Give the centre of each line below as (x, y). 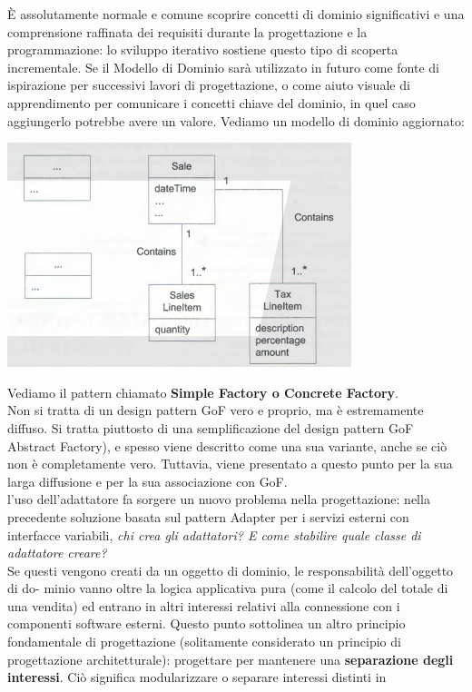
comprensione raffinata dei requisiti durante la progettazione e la (187, 31)
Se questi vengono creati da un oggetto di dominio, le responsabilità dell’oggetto (231, 570)
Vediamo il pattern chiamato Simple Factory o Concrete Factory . (203, 392)
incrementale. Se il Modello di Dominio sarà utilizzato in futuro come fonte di (224, 67)
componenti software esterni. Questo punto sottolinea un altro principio (206, 623)
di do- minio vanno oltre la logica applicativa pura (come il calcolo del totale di (228, 588)
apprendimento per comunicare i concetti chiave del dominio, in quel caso (211, 102)
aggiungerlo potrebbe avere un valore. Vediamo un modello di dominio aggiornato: (236, 120)
